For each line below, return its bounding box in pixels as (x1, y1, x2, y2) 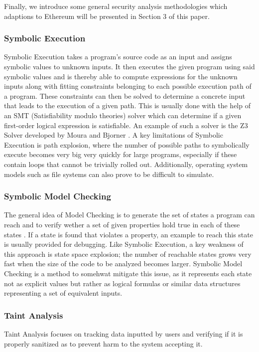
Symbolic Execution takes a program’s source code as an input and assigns (4, 51, 232, 62)
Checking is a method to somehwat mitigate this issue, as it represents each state (4, 268, 252, 278)
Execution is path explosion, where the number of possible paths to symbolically (4, 139, 250, 150)
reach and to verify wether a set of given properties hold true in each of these (4, 219, 240, 229)
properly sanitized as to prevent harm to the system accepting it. (4, 338, 203, 349)
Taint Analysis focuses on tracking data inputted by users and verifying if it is (4, 328, 243, 339)
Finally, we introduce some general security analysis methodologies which (4, 1, 228, 11)
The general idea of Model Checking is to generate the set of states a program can (4, 209, 255, 220)
